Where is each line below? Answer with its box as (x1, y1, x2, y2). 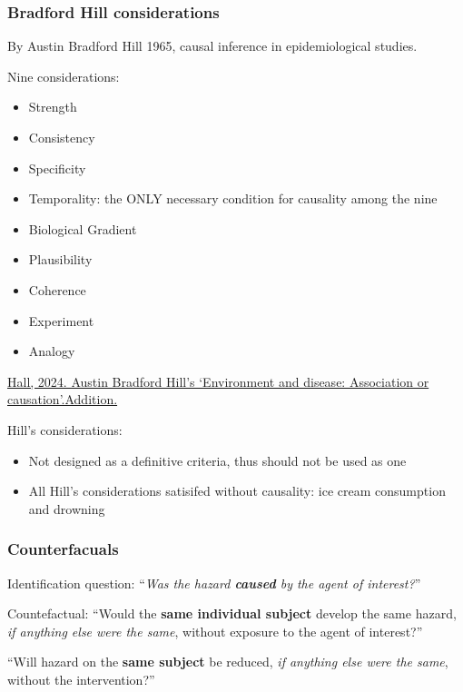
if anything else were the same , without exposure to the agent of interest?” (7, 621, 423, 640)
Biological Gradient (28, 219, 137, 238)
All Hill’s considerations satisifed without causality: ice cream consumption (28, 481, 446, 500)
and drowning (28, 499, 105, 518)
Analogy (28, 341, 75, 361)
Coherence (28, 280, 86, 299)
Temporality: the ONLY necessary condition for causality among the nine (28, 189, 438, 208)
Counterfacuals (7, 538, 119, 560)
